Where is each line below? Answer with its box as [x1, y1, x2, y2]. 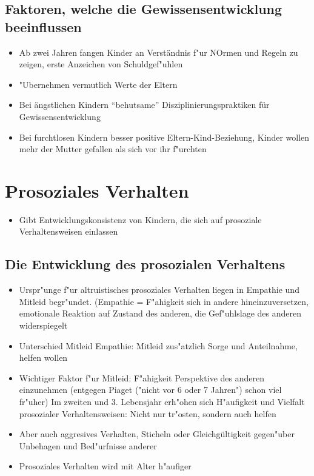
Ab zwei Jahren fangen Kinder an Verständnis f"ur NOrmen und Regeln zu [19, 45, 298, 58]
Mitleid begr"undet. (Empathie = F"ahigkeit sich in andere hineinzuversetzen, [19, 295, 309, 307]
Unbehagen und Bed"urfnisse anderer [19, 439, 157, 452]
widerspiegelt [19, 319, 68, 332]
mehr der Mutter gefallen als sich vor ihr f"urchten [19, 142, 207, 155]
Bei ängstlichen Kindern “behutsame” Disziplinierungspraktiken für [19, 98, 270, 111]
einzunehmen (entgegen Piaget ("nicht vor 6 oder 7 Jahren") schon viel [19, 383, 282, 396]
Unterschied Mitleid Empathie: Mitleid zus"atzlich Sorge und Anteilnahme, [19, 339, 298, 352]
